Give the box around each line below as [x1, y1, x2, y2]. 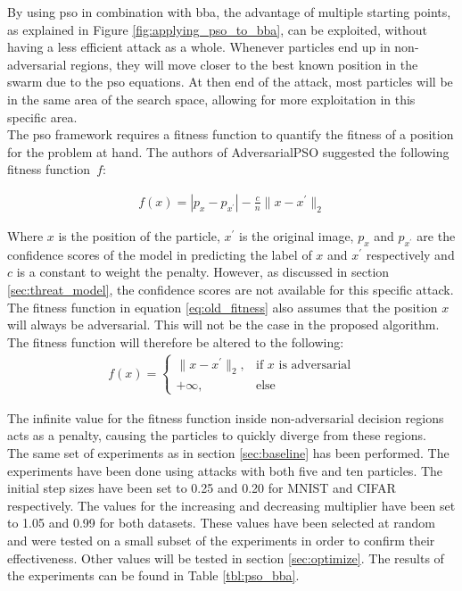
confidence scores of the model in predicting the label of [7, 245, 312, 263]
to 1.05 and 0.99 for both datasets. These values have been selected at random [7, 513, 435, 532]
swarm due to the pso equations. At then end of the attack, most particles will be [7, 72, 453, 91]
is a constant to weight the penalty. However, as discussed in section [16, 262, 390, 281]
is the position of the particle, [58, 226, 220, 245]
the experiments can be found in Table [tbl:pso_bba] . [7, 566, 300, 585]
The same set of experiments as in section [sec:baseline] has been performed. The [7, 443, 450, 462]
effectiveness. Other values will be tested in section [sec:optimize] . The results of [7, 548, 444, 567]
